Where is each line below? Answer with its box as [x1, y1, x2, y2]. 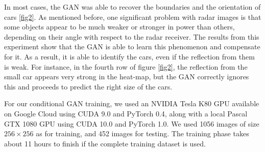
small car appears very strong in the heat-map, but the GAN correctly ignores [4, 71, 249, 82]
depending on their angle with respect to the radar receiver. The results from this [4, 31, 259, 42]
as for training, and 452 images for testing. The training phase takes [36, 128, 249, 139]
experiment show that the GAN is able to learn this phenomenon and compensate [4, 41, 260, 52]
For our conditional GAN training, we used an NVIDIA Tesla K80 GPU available [4, 98, 259, 109]
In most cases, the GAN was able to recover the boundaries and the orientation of [4, 2, 261, 12]
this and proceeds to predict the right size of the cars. [4, 81, 173, 92]
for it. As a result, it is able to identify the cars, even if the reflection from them [4, 51, 255, 62]
